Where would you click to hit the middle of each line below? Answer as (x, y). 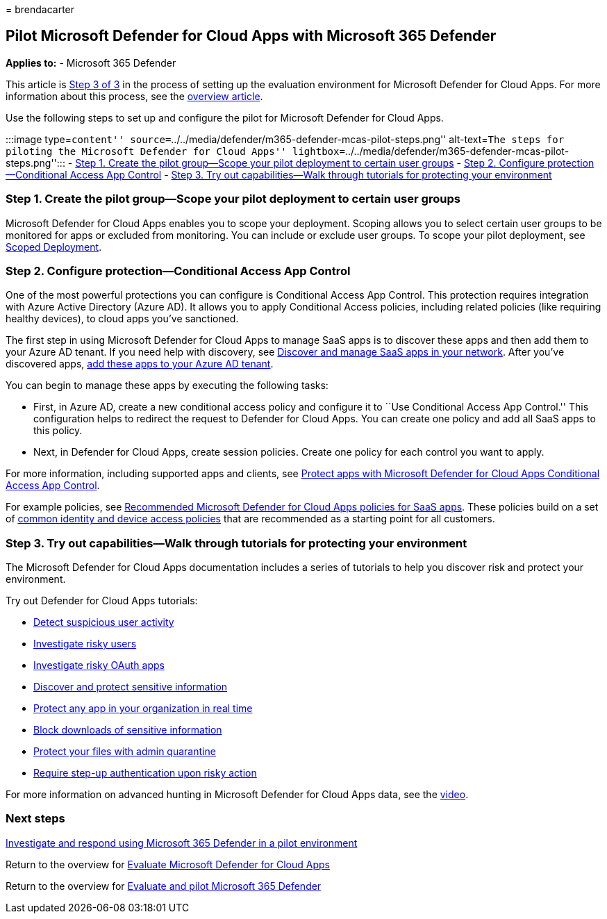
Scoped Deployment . (54, 247)
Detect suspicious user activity (104, 622)
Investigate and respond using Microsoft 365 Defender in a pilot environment (182, 843)
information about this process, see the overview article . (134, 96)
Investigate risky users (85, 644)
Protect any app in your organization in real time (143, 709)
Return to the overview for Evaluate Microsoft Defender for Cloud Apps (168, 864)
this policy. (58, 431)
